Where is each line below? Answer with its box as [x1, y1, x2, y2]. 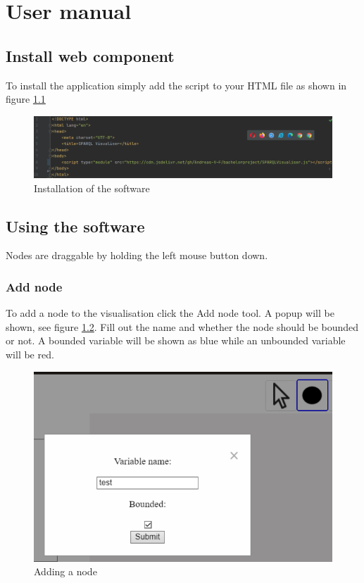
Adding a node [34, 564, 97, 579]
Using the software [6, 215, 145, 237]
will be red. [6, 346, 54, 361]
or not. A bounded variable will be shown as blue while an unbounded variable [6, 333, 346, 348]
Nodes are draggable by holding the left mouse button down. [6, 248, 268, 263]
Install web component [6, 44, 175, 66]
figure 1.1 [6, 92, 46, 106]
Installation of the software [34, 180, 150, 195]
